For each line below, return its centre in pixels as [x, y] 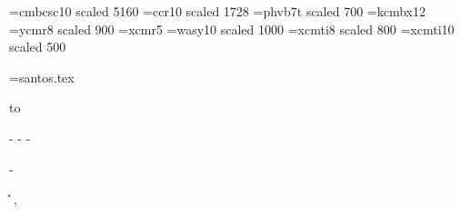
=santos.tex [42, 77]
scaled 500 [38, 47]
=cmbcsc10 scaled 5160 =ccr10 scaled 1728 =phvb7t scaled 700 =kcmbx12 [217, 11]
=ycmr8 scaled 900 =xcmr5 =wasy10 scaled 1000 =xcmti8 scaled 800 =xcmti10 [232, 29]
